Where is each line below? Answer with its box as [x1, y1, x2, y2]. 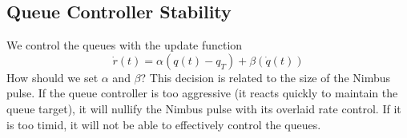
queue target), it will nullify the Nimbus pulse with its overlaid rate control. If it [6, 100, 401, 116]
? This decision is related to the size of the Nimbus [140, 69, 391, 85]
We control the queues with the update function [6, 37, 243, 53]
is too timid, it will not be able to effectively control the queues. [6, 116, 321, 132]
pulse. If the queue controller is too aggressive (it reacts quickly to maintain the [6, 85, 398, 101]
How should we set [6, 69, 99, 85]
